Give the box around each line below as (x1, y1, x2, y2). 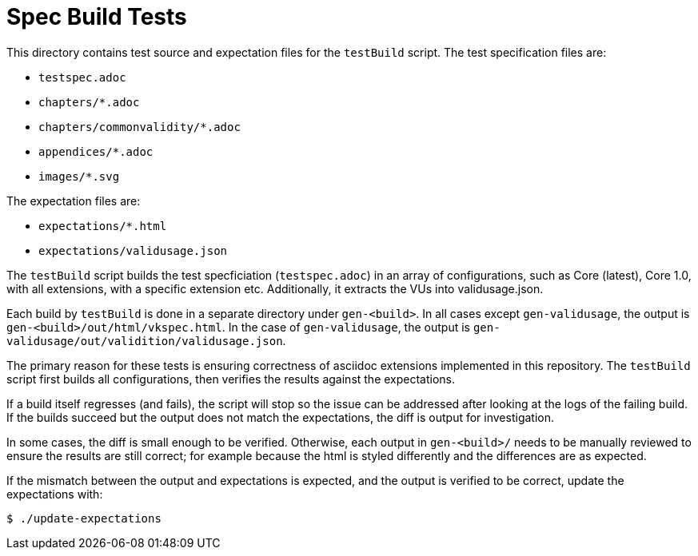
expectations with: (6, 486, 103, 501)
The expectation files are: (6, 193, 141, 208)
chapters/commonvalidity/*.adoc (38, 120, 241, 133)
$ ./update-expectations (6, 511, 162, 525)
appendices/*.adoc (38, 145, 154, 158)
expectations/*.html (38, 219, 167, 232)
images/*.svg (38, 169, 120, 183)
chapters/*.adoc (38, 95, 140, 109)
